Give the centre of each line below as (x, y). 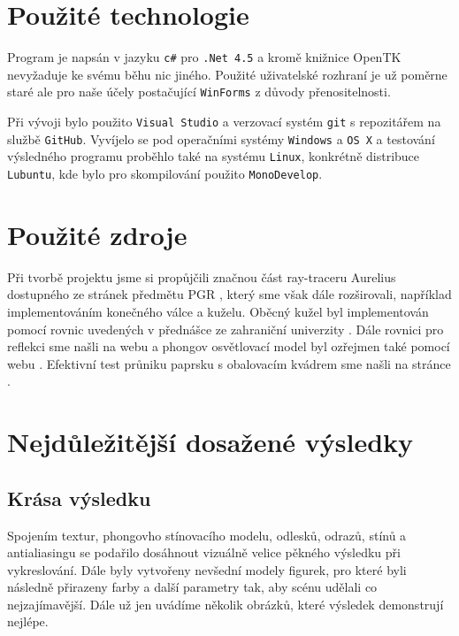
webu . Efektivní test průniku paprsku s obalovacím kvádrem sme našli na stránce (229, 363)
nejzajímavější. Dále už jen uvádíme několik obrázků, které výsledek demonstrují (226, 604)
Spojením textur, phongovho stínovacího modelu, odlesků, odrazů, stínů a (207, 535)
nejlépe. (28, 621)
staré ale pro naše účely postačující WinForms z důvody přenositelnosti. (199, 92)
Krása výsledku (79, 498)
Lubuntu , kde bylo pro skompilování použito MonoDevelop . (165, 173)
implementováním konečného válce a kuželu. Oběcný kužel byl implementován (218, 311)
